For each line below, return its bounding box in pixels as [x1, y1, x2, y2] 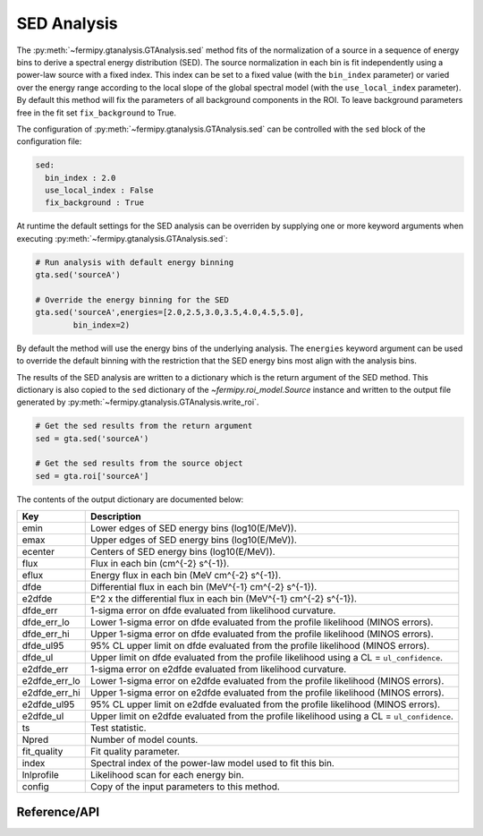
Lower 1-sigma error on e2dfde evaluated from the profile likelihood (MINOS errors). [89, 675, 445, 687]
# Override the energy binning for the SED [35, 294, 230, 304]
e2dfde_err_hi [21, 687, 80, 699]
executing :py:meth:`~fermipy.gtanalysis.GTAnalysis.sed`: [16, 233, 228, 243]
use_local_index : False [45, 185, 154, 196]
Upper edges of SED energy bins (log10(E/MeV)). [89, 533, 297, 546]
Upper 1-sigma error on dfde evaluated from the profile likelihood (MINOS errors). [89, 627, 434, 640]
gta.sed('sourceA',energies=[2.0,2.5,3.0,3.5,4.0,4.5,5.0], [35, 307, 305, 318]
